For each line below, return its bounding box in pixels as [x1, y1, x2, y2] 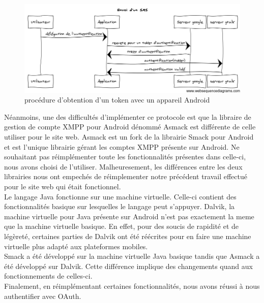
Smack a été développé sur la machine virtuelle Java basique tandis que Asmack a [4, 251, 260, 261]
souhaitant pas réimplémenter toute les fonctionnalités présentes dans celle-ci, [4, 151, 246, 162]
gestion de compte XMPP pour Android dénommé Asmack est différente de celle [4, 121, 256, 132]
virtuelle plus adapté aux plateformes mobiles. [4, 241, 148, 251]
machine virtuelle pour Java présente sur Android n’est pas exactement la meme [4, 211, 254, 221]
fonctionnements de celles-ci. [4, 271, 93, 281]
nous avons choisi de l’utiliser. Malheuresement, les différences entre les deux [4, 161, 243, 172]
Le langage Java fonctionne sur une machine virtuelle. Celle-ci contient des [4, 191, 237, 201]
